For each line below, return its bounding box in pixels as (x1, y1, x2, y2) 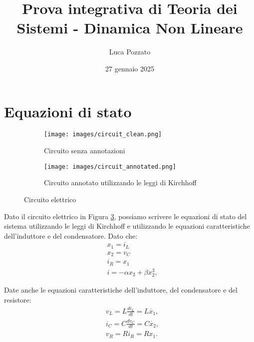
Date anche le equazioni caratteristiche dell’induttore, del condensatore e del (4, 285, 238, 295)
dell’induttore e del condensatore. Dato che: (4, 230, 138, 241)
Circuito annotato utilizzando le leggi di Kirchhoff (44, 177, 197, 188)
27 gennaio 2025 (105, 63, 154, 73)
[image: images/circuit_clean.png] (44, 131, 162, 138)
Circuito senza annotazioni (44, 145, 125, 156)
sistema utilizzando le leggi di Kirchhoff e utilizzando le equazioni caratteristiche (4, 221, 250, 231)
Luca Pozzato (109, 46, 151, 57)
